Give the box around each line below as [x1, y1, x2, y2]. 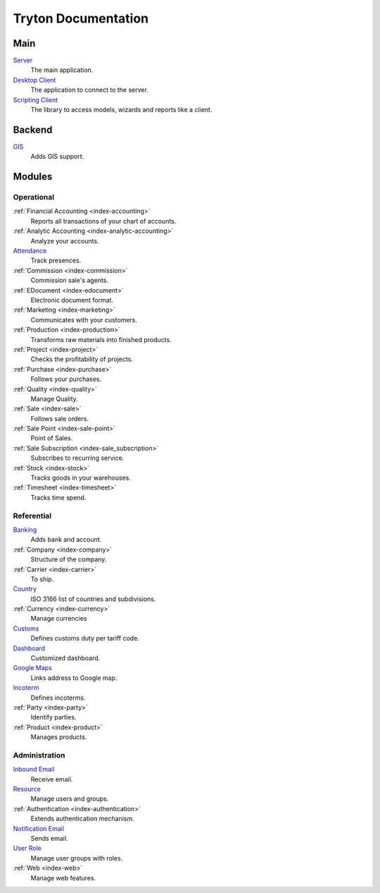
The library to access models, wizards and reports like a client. [30, 106, 213, 114]
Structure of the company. [30, 555, 107, 564]
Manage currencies [30, 614, 87, 623]
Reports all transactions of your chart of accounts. [30, 217, 177, 225]
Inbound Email [13, 765, 55, 774]
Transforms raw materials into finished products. [30, 335, 172, 344]
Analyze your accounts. [30, 236, 99, 245]
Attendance [13, 247, 47, 255]
